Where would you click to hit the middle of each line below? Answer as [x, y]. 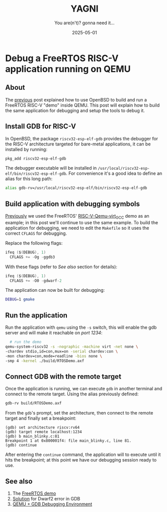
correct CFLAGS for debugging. [36, 233]
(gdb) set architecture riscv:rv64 [43, 428]
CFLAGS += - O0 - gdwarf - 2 [36, 281]
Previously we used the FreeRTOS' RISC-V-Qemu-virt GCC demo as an [77, 217]
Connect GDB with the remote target [63, 376]
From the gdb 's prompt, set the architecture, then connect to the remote [79, 413]
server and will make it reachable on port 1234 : [54, 333]
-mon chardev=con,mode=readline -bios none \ [54, 356]
